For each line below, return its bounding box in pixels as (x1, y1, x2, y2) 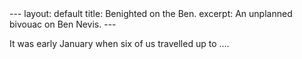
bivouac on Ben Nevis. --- (9, 18, 117, 30)
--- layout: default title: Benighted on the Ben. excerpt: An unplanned (9, 8, 293, 19)
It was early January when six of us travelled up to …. (9, 38, 230, 49)
